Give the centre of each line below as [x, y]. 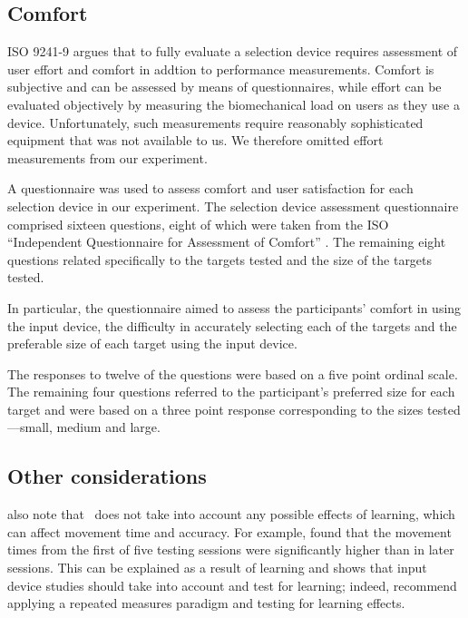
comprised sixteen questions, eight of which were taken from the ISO [198, 224]
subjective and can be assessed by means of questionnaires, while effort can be [224, 87]
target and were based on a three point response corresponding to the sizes [215, 409]
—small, [30, 427]
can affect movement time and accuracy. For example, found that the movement [229, 531]
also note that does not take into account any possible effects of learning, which [231, 514]
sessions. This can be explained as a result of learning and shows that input [217, 568]
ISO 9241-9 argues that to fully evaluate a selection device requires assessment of [233, 51]
